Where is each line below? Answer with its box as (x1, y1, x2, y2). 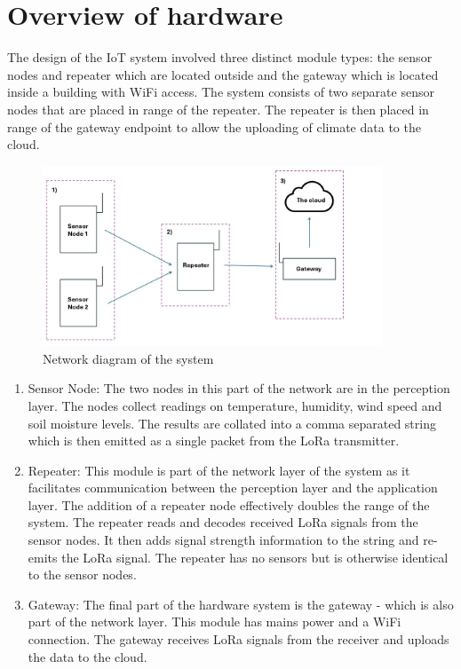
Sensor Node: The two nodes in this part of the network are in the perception (28, 379, 450, 397)
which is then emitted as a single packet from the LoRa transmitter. (28, 431, 400, 450)
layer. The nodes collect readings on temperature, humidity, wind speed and (28, 396, 442, 414)
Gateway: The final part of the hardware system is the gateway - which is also (28, 594, 454, 613)
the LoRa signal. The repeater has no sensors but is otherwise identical (61, 547, 449, 566)
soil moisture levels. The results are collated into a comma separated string (28, 413, 436, 432)
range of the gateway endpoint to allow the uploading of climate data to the (7, 117, 421, 136)
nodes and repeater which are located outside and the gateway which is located (7, 65, 439, 83)
